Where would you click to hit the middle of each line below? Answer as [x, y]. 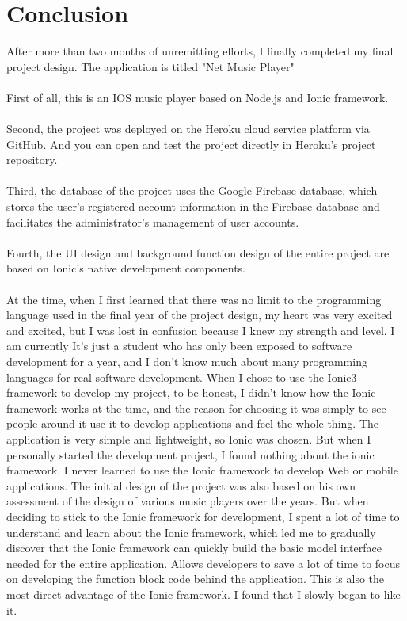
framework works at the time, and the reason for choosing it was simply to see [196, 408]
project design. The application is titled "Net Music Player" [150, 66]
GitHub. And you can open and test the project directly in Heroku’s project [191, 144]
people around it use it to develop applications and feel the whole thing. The [192, 423]
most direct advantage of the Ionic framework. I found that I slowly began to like [203, 594]
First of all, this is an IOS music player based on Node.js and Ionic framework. [198, 97]
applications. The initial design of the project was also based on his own [181, 485]
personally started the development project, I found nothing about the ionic [190, 454]
